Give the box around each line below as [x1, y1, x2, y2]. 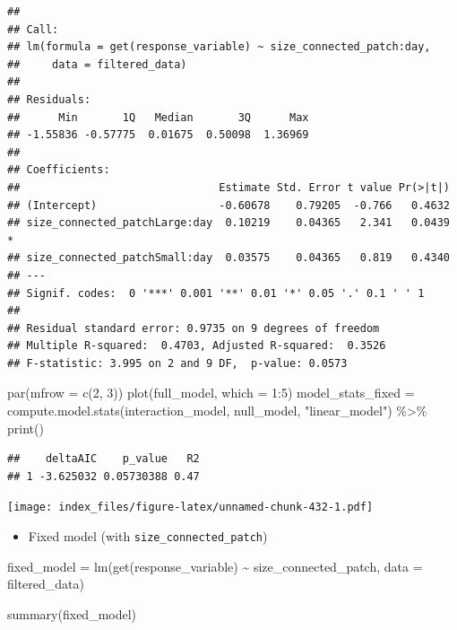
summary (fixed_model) [7, 604, 137, 623]
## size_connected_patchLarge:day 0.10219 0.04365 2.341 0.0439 [7, 216, 450, 230]
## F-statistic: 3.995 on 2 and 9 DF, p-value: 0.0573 [7, 356, 348, 370]
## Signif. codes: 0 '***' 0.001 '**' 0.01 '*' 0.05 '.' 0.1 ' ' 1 [7, 286, 425, 300]
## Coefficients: [7, 163, 110, 177]
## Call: [7, 22, 59, 36]
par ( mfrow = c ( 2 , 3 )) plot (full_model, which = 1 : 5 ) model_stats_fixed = [7, 383, 415, 402]
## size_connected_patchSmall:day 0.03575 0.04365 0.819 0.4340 [7, 251, 450, 265]
